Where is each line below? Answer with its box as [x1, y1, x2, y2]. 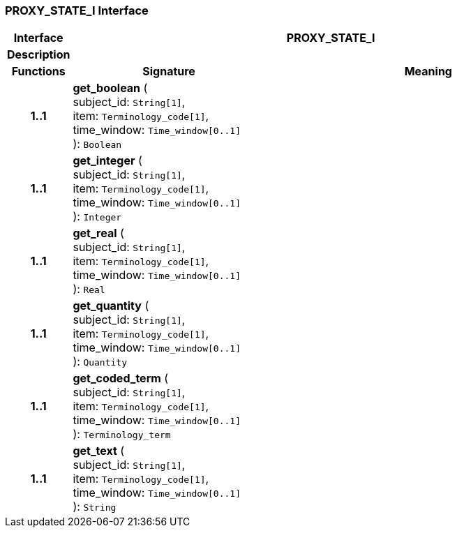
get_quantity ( [73, 299, 149, 313]
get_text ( [73, 444, 125, 458]
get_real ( [73, 226, 124, 241]
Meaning [404, 64, 452, 79]
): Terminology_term [73, 427, 171, 442]
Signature [142, 64, 195, 79]
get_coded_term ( [73, 371, 169, 386]
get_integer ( [73, 153, 142, 168]
